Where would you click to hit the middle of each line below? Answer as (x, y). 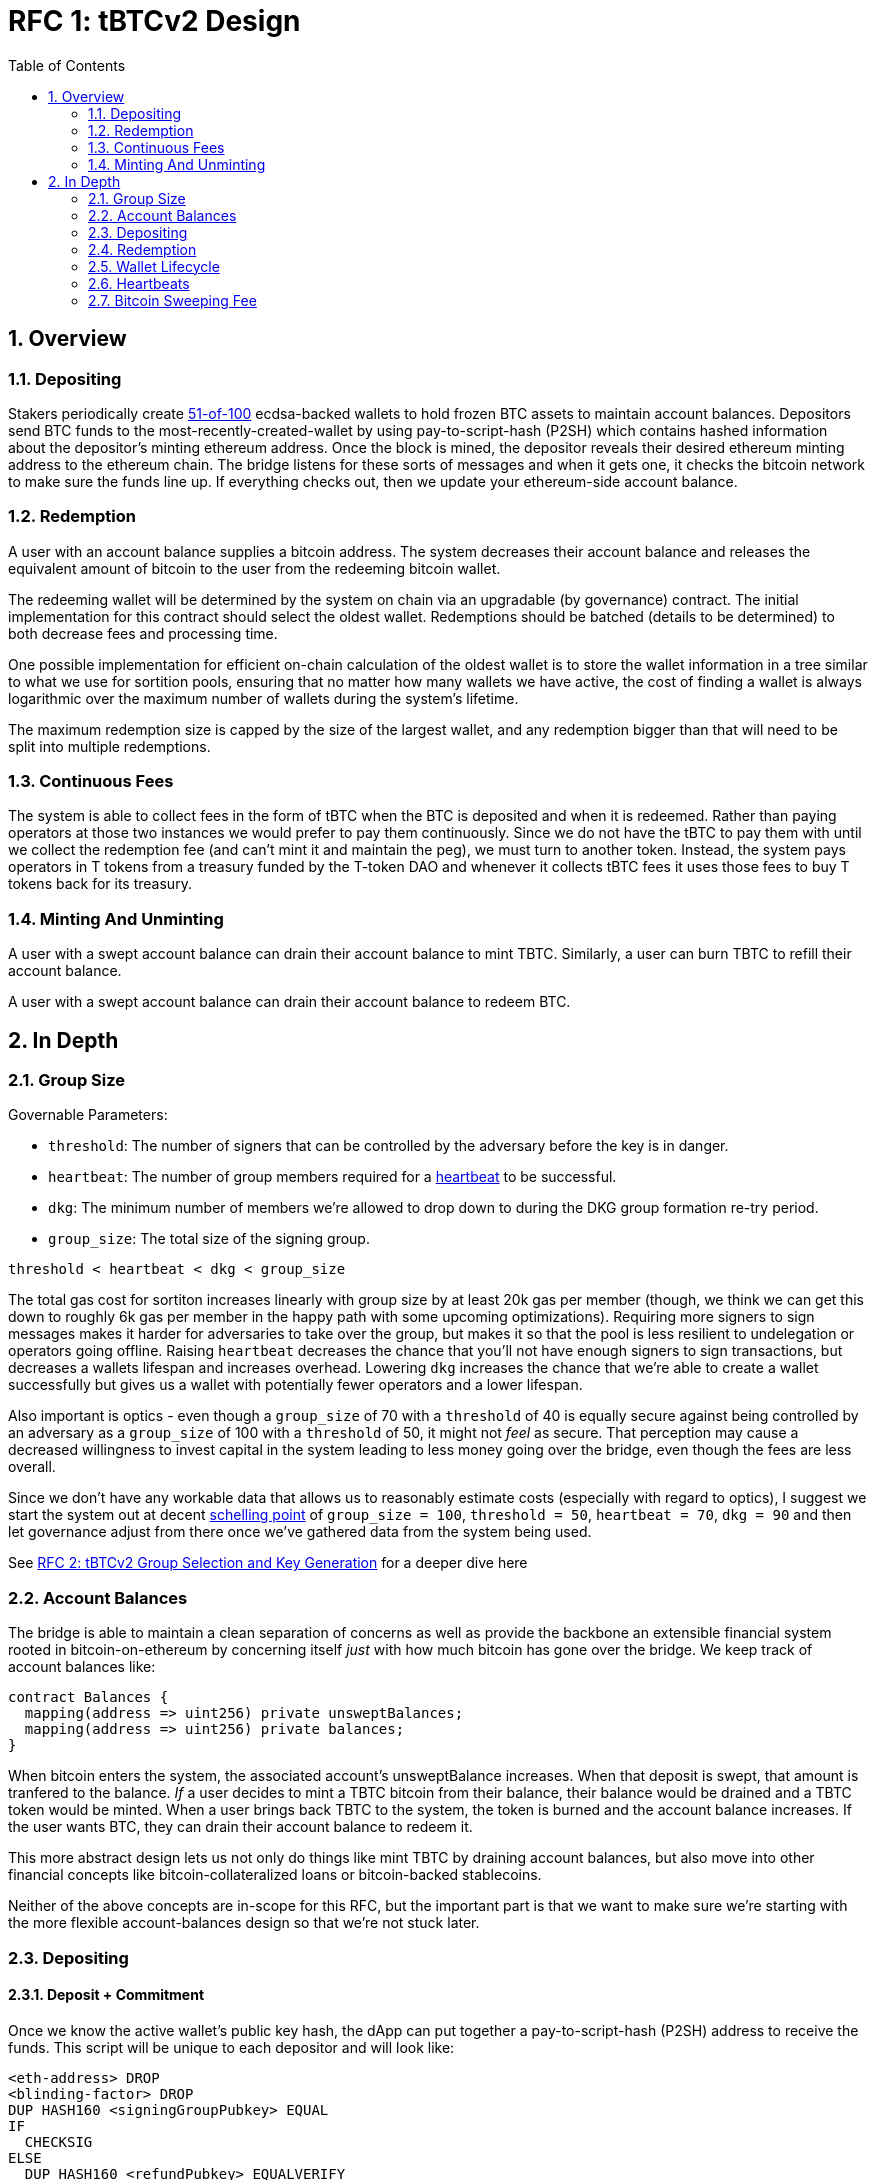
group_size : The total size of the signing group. (209, 1239)
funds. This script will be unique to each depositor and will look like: (231, 2047)
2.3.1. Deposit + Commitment (106, 1995)
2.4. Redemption (142, 249)
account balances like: (82, 1667)
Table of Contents (67, 65)
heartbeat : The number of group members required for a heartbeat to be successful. (332, 1177)
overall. (32, 1467)
